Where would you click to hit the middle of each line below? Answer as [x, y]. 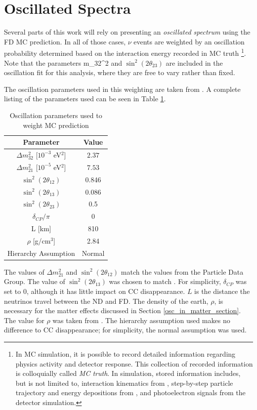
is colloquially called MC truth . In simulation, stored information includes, [128, 373]
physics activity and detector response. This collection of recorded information [134, 363]
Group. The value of [35, 281]
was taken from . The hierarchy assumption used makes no [141, 320]
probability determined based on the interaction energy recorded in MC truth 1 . [125, 52]
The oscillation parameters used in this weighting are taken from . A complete [122, 89]
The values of [24, 271]
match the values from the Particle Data [182, 271]
